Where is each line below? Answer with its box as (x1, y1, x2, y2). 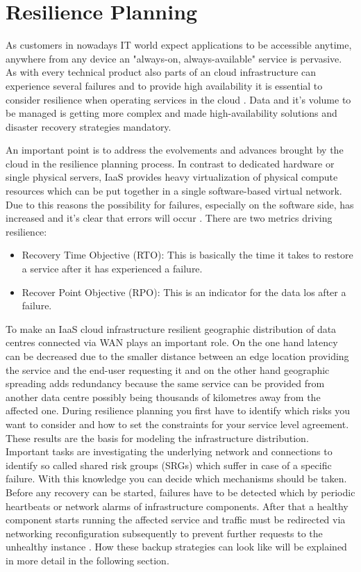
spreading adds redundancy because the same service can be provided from (6, 376, 325, 391)
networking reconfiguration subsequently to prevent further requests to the (6, 525, 323, 540)
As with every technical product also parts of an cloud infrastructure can (6, 65, 317, 79)
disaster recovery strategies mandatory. (6, 119, 171, 133)
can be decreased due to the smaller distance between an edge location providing (6, 349, 349, 363)
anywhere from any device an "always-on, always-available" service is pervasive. (6, 51, 342, 65)
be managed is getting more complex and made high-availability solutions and (6, 106, 337, 120)
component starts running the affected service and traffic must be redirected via (6, 512, 346, 527)
